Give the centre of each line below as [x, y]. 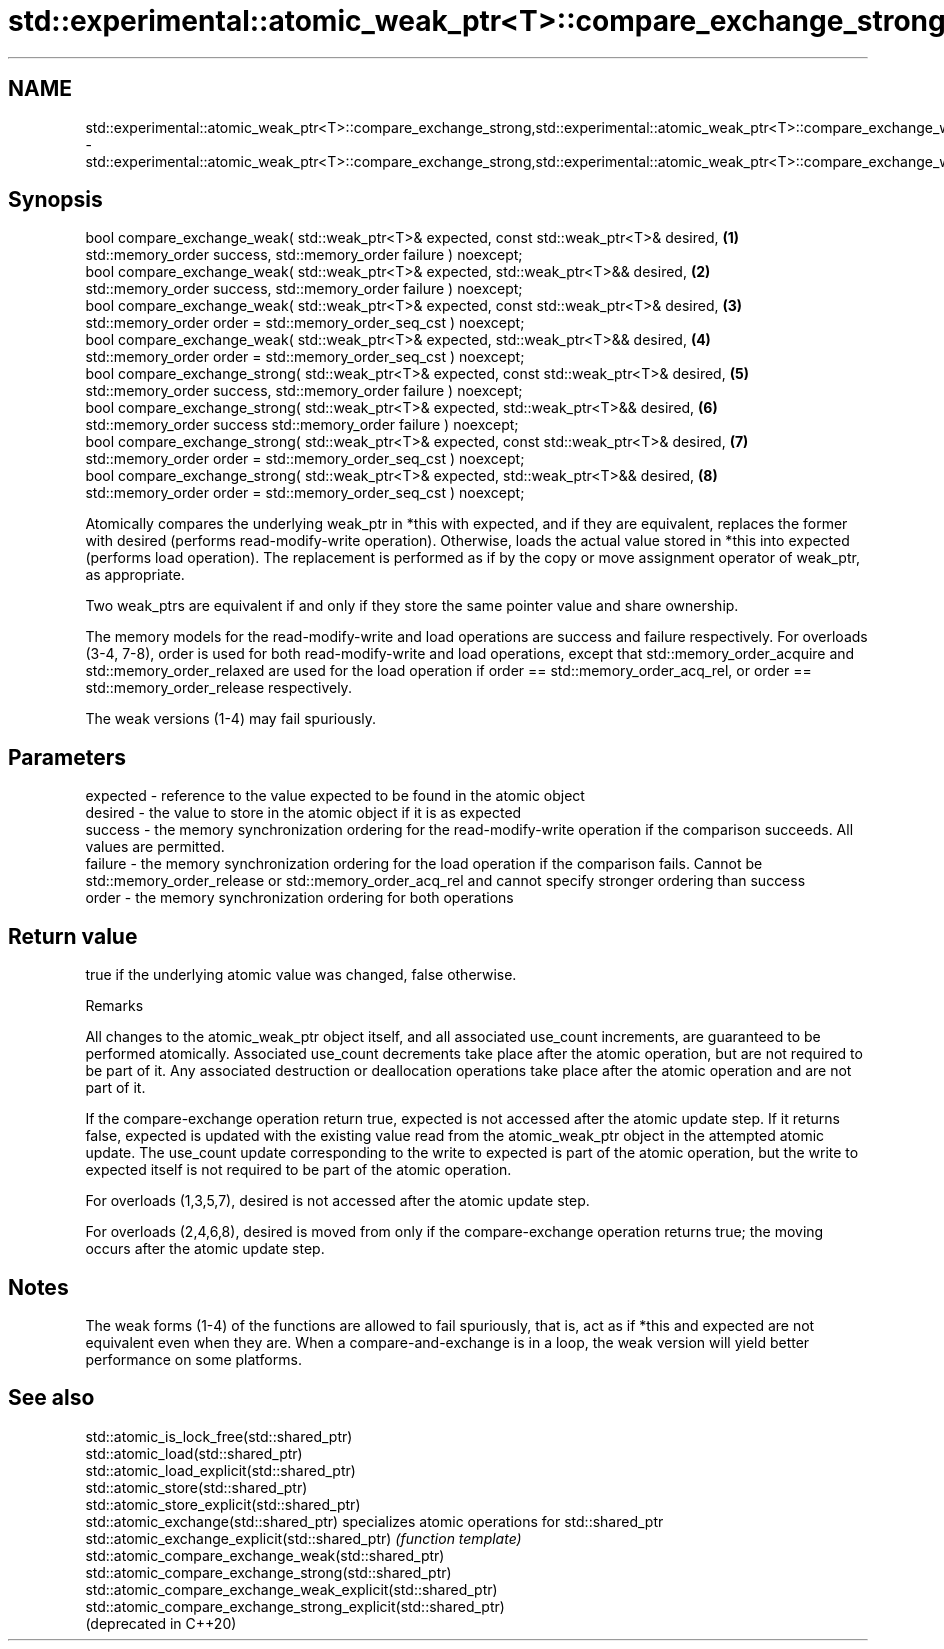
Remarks [114, 1006]
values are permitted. [155, 847]
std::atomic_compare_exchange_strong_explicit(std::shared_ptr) [295, 1606]
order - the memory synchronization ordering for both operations [299, 898]
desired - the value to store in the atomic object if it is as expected [303, 813]
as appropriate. [135, 575]
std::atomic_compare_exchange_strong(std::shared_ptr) [268, 1572]
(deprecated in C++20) [161, 1623]
